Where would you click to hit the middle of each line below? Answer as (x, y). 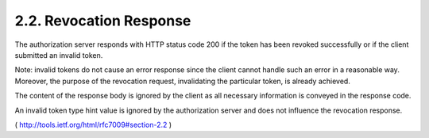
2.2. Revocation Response (103, 21)
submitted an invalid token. (59, 55)
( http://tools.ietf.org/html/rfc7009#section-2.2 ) (93, 125)
